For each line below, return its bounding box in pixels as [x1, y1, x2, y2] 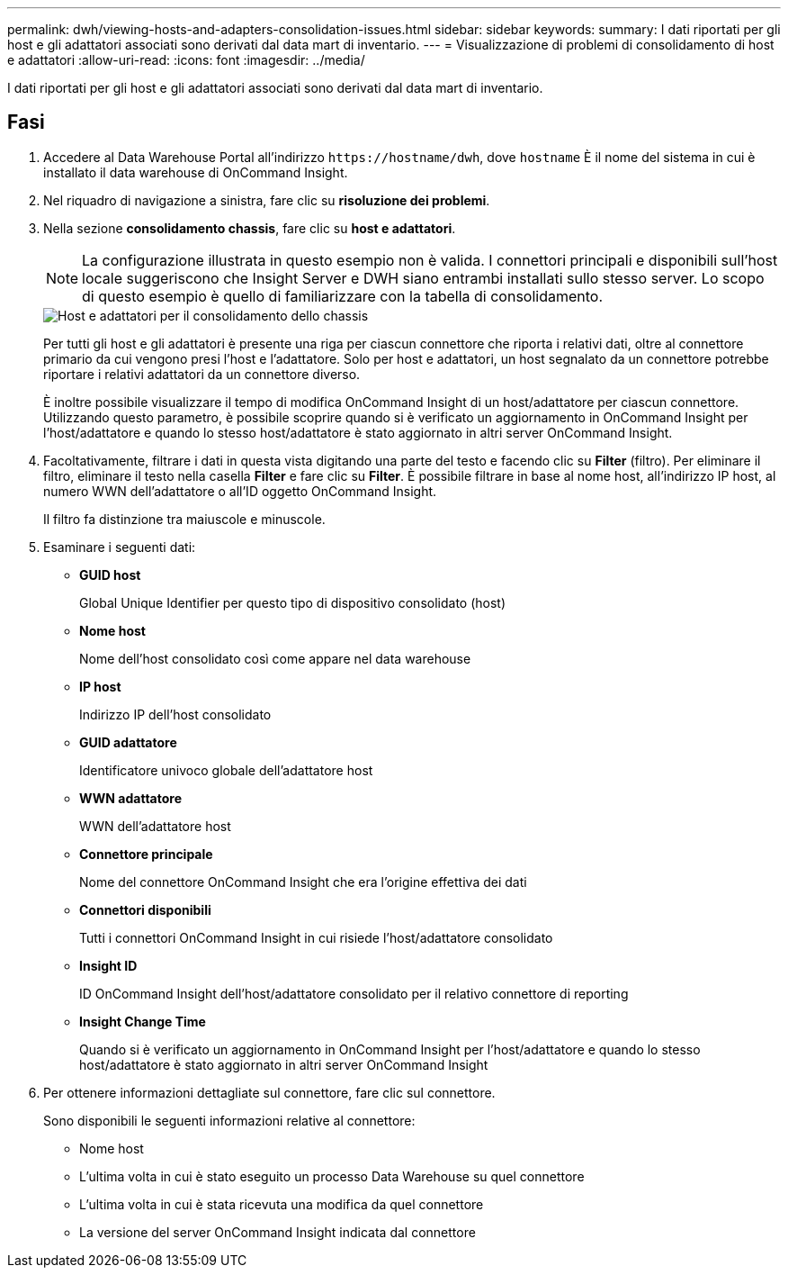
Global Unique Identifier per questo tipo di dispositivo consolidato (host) [79, 594, 506, 610]
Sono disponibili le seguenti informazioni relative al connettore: [43, 1112, 416, 1128]
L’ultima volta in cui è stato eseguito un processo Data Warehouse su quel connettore [79, 1168, 585, 1184]
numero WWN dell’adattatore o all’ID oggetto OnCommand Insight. [43, 483, 437, 499]
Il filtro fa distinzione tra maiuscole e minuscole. [43, 511, 326, 527]
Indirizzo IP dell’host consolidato [79, 706, 272, 722]
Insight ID [79, 957, 138, 973]
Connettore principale [79, 845, 213, 862]
